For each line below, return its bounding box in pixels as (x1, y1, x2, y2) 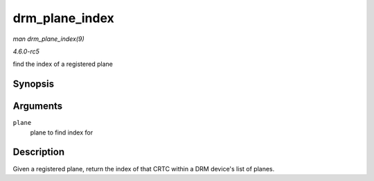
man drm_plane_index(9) (12, 35, 84, 43)
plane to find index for (30, 128, 93, 137)
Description (12, 146, 65, 158)
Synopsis (12, 78, 55, 90)
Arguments (12, 101, 63, 112)
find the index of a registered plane (12, 60, 114, 69)
